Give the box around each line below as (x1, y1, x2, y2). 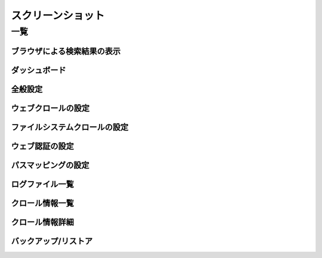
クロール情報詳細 (11, 217, 74, 227)
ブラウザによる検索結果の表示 (11, 46, 121, 56)
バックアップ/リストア (11, 236, 93, 246)
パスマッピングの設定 (11, 160, 89, 170)
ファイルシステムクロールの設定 (11, 122, 129, 132)
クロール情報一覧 (11, 198, 74, 208)
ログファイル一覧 (11, 179, 74, 189)
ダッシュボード (11, 65, 66, 75)
